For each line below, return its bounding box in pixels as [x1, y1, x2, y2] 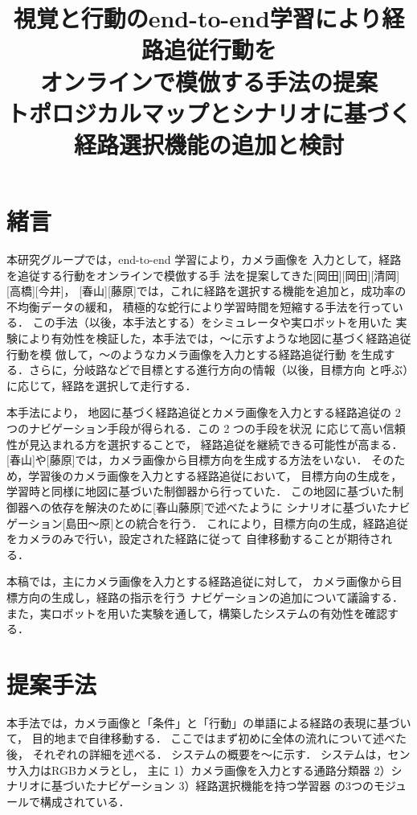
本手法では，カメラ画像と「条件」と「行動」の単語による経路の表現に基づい [6, 714, 411, 731]
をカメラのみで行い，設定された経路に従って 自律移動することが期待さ [6, 530, 381, 547]
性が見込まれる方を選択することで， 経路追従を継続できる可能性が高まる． [6, 435, 403, 452]
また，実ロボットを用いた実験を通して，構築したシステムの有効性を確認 [6, 604, 387, 621]
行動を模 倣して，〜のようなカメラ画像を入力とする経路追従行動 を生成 [6, 345, 384, 362]
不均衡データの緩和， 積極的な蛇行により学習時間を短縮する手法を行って [6, 298, 392, 315]
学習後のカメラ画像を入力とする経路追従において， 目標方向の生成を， [28, 467, 403, 484]
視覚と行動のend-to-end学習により [13, 2, 382, 35]
